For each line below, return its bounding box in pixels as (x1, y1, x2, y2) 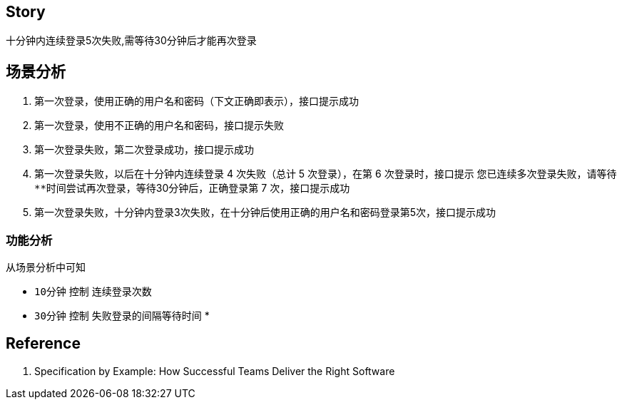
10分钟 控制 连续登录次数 (34, 285, 152, 298)
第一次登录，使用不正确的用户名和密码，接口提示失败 (34, 119, 284, 132)
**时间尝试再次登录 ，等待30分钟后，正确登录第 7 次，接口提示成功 (34, 182, 350, 195)
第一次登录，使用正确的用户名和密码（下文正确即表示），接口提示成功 (34, 95, 359, 108)
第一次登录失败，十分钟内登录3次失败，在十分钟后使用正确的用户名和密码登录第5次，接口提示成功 (34, 206, 496, 219)
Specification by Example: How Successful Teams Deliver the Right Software (34, 364, 395, 377)
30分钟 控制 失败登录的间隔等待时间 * (34, 309, 210, 322)
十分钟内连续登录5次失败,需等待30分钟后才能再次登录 (6, 34, 257, 47)
